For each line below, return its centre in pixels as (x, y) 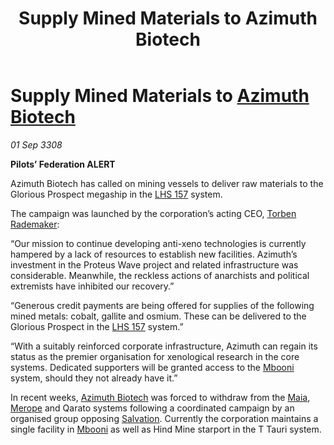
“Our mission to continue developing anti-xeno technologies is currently (158, 243)
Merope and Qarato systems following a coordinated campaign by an (152, 408)
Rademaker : (35, 224)
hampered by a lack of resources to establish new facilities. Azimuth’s (154, 254)
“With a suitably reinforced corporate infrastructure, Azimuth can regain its (164, 346)
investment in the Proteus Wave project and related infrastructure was (154, 264)
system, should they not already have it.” (94, 378)
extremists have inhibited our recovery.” (92, 286)
